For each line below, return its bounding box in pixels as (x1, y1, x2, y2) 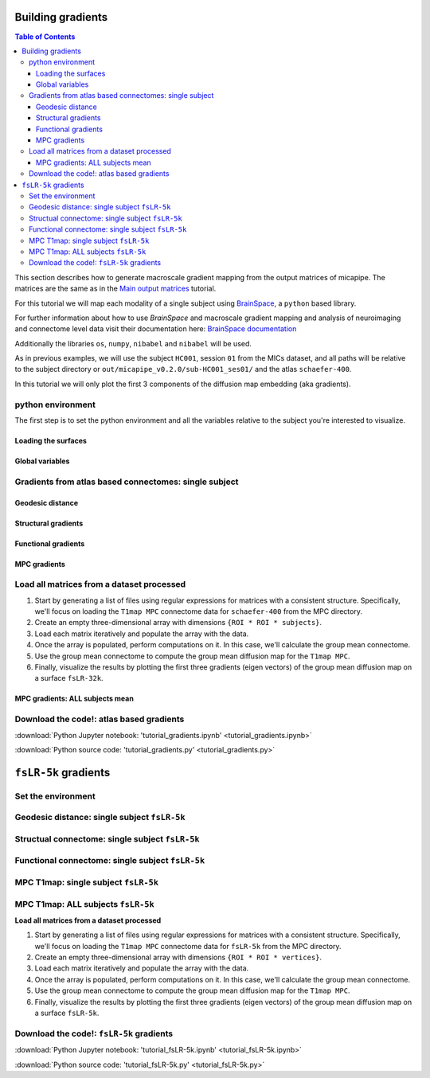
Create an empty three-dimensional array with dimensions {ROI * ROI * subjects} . (34, 618, 322, 627)
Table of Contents (14, 32, 76, 41)
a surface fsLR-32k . (34, 674, 104, 683)
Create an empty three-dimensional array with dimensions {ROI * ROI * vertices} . (34, 952, 322, 963)
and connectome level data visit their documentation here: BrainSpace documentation (14, 324, 297, 334)
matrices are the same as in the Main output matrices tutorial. (14, 283, 217, 294)
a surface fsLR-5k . (34, 1008, 100, 1018)
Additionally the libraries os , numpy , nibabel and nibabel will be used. (14, 338, 252, 348)
